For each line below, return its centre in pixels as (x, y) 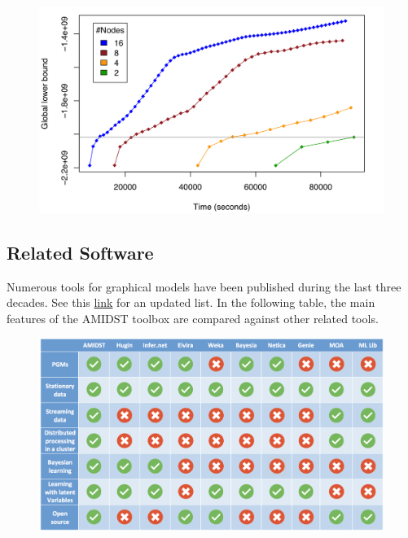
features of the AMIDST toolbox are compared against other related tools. (193, 318)
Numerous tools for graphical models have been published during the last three (204, 286)
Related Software (80, 252)
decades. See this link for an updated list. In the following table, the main (191, 302)
